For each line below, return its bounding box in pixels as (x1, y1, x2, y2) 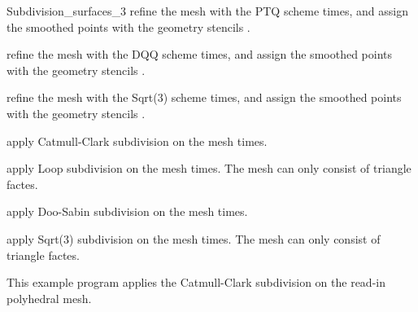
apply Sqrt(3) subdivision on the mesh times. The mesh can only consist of (7, 230, 381, 247)
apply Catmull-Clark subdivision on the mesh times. (7, 132, 268, 149)
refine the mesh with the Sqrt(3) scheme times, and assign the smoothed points (7, 89, 402, 106)
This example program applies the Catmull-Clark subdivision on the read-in (7, 274, 385, 291)
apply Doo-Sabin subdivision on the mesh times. (7, 203, 248, 220)
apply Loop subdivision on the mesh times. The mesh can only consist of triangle (7, 160, 411, 177)
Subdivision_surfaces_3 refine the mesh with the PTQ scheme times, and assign (7, 2, 408, 19)
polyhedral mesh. (7, 289, 92, 306)
